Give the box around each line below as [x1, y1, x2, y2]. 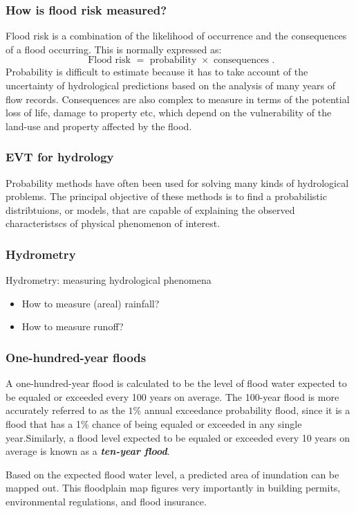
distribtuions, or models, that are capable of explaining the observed [6, 202, 295, 217]
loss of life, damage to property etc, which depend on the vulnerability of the [6, 105, 332, 120]
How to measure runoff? [21, 319, 124, 334]
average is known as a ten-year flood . [6, 444, 170, 458]
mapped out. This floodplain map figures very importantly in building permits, [6, 480, 341, 495]
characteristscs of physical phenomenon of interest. [6, 216, 221, 231]
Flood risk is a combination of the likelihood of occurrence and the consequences [6, 28, 347, 43]
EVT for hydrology [6, 148, 114, 165]
